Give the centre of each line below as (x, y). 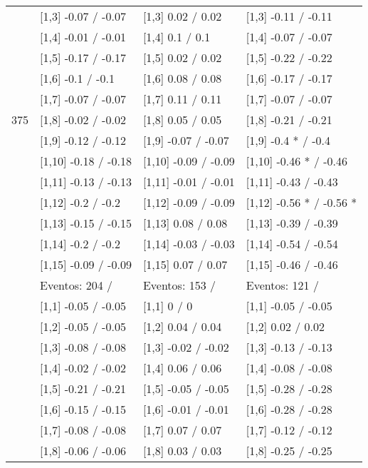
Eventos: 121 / (282, 285)
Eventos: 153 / (179, 285)
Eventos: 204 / (77, 285)
